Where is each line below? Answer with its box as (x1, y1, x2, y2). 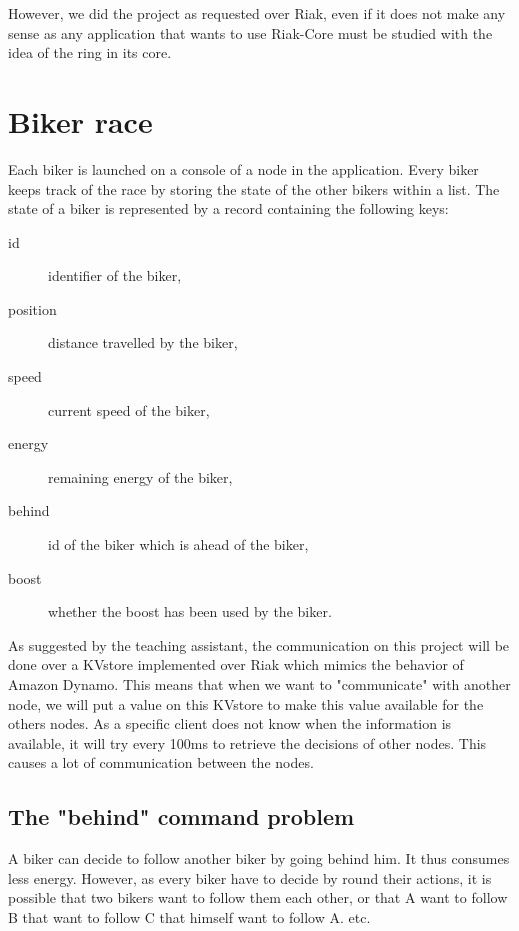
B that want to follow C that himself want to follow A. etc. (8, 906, 371, 927)
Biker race (8, 100, 153, 141)
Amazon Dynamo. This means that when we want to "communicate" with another (8, 674, 511, 694)
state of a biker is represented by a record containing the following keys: (8, 198, 449, 219)
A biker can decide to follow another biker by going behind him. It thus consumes (8, 848, 510, 869)
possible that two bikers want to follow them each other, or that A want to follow (8, 887, 508, 908)
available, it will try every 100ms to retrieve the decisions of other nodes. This (8, 732, 487, 753)
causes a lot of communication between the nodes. (8, 752, 314, 773)
